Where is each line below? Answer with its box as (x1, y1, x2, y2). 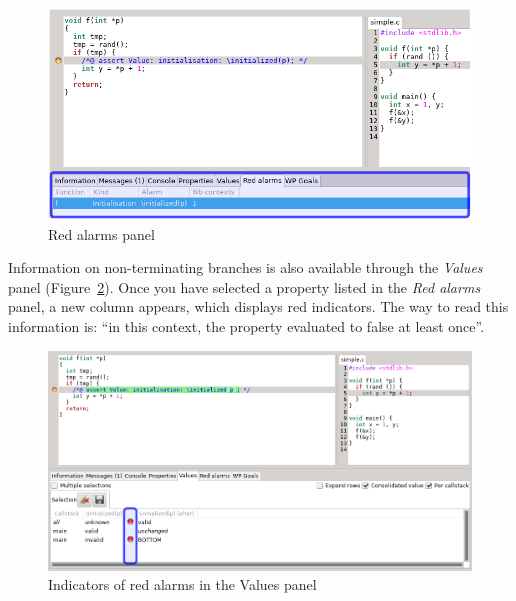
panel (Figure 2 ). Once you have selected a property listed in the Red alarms (8, 276, 481, 297)
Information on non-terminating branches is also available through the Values (8, 257, 483, 278)
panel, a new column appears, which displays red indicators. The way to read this (8, 296, 509, 317)
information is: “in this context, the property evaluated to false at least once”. (8, 315, 485, 336)
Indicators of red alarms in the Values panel (48, 574, 317, 595)
